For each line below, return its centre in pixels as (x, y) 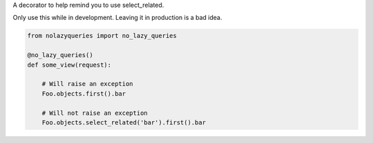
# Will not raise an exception (95, 113)
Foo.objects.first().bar (84, 93)
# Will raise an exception (88, 84)
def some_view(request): (69, 65)
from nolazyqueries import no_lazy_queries (102, 36)
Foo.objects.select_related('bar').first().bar (124, 122)
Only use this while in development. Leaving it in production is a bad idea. (117, 18)
